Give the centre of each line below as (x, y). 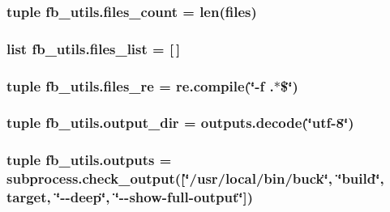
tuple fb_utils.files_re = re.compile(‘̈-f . (140, 85)
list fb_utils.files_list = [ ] (94, 48)
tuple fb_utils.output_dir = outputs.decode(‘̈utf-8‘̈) (180, 123)
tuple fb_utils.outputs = (89, 160)
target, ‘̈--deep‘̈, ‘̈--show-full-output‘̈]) (130, 197)
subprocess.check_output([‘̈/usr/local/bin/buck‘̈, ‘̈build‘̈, (195, 178)
